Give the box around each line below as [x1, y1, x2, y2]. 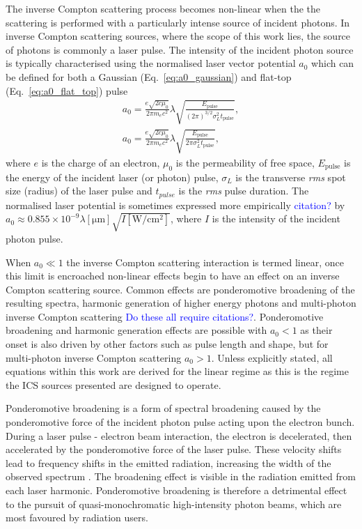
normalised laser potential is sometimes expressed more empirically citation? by [6, 197, 345, 212]
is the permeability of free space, [175, 155, 315, 169]
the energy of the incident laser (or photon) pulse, [6, 169, 219, 184]
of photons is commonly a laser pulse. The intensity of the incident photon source [6, 42, 354, 56]
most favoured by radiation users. [6, 510, 148, 525]
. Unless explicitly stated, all [211, 350, 333, 365]
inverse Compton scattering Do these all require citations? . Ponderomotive [6, 309, 324, 323]
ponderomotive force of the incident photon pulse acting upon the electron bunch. [6, 415, 355, 429]
